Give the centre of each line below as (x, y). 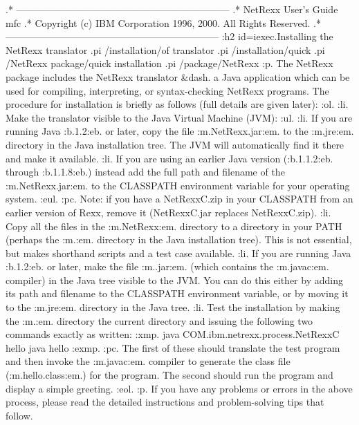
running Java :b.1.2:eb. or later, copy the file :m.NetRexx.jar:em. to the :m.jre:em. (180, 131)
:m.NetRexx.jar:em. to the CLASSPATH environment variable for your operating (178, 185)
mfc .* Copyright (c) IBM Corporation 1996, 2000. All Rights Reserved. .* (163, 22)
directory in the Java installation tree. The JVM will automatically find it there (175, 144)
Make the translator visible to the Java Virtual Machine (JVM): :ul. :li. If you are (179, 117)
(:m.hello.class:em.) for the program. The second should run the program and (169, 375)
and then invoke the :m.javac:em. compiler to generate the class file (148, 361)
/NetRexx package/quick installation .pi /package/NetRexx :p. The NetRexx (169, 63)
